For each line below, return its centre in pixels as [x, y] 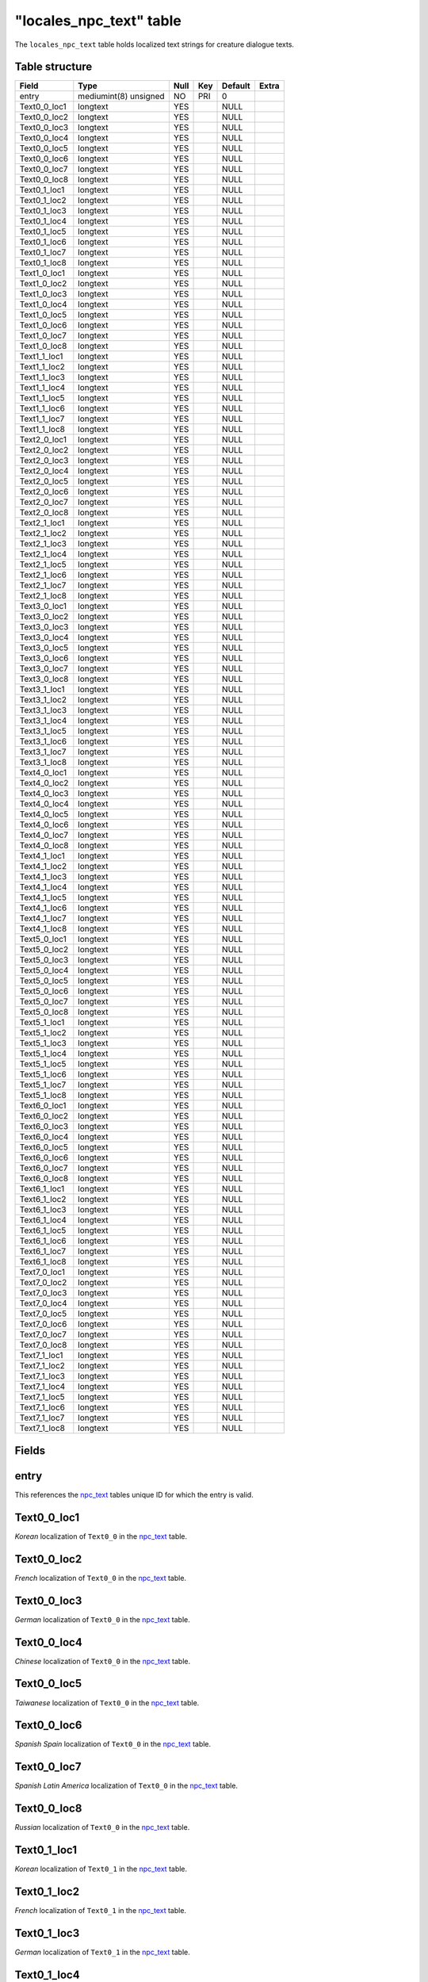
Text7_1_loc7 [42, 1418]
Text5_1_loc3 [43, 1043]
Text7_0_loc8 [43, 1345]
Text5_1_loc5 [43, 1064]
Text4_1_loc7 [43, 918]
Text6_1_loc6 [43, 1241]
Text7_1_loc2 [42, 1366]
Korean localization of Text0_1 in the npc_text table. [101, 1869]
